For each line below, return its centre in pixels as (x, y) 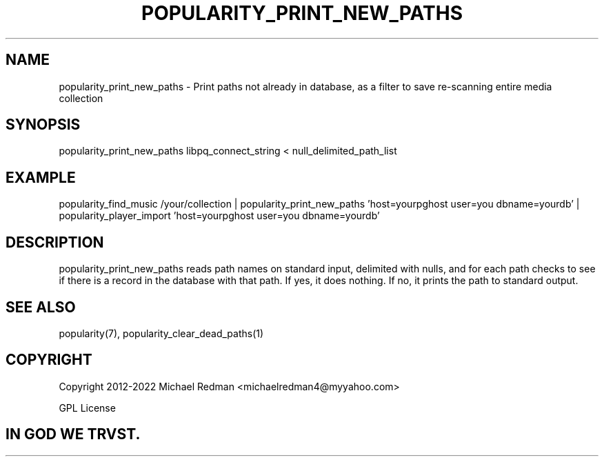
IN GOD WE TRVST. (73, 434)
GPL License (87, 408)
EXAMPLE (41, 177)
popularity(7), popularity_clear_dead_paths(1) (161, 333)
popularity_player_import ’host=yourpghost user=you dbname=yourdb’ (219, 216)
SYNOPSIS (43, 125)
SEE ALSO (41, 307)
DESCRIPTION (55, 242)
